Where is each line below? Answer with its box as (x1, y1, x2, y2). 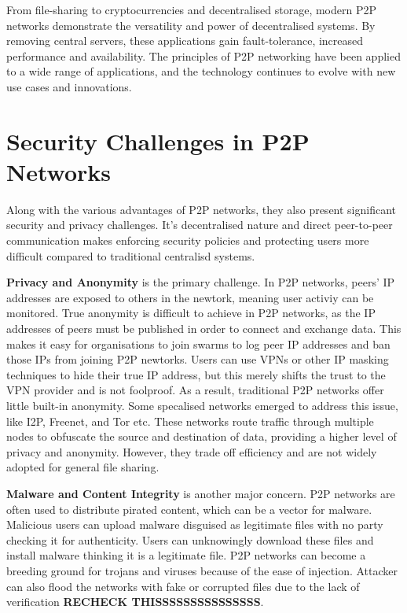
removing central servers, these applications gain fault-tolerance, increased (6, 32, 364, 49)
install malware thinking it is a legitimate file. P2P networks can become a (6, 547, 366, 563)
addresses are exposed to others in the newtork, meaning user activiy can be (6, 289, 374, 305)
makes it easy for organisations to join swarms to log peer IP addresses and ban (6, 335, 390, 352)
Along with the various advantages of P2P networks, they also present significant (6, 201, 397, 217)
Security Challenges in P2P (6, 124, 310, 157)
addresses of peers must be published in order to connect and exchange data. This (6, 320, 401, 337)
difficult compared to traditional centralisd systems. (6, 247, 255, 264)
